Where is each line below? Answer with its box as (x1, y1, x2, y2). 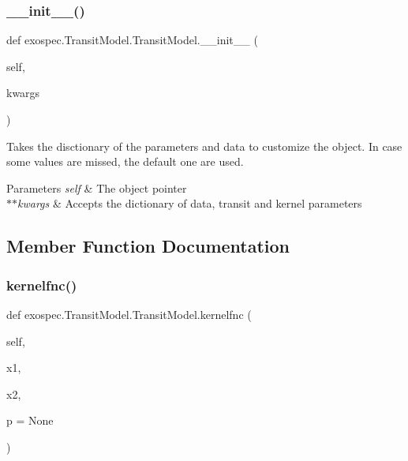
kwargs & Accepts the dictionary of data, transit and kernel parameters (17, 195, 362, 212)
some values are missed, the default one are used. (6, 153, 244, 170)
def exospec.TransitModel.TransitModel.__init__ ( (6, 32, 258, 48)
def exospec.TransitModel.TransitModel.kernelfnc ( (6, 305, 252, 322)
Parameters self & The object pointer (6, 179, 187, 196)
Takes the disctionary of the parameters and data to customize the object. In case (6, 137, 402, 154)
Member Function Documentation (6, 234, 290, 258)
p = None (6, 412, 54, 429)
